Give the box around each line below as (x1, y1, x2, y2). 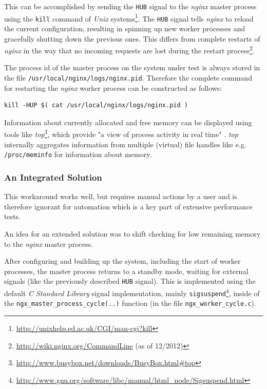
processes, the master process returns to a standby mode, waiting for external (4, 265, 249, 276)
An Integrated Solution (4, 170, 102, 183)
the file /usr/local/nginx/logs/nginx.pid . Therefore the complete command (4, 72, 252, 83)
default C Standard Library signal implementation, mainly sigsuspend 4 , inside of (4, 286, 260, 298)
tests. (4, 211, 21, 222)
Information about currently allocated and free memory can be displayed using (4, 116, 252, 127)
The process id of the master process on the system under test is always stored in (4, 62, 260, 73)
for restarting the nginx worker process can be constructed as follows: (4, 82, 222, 93)
